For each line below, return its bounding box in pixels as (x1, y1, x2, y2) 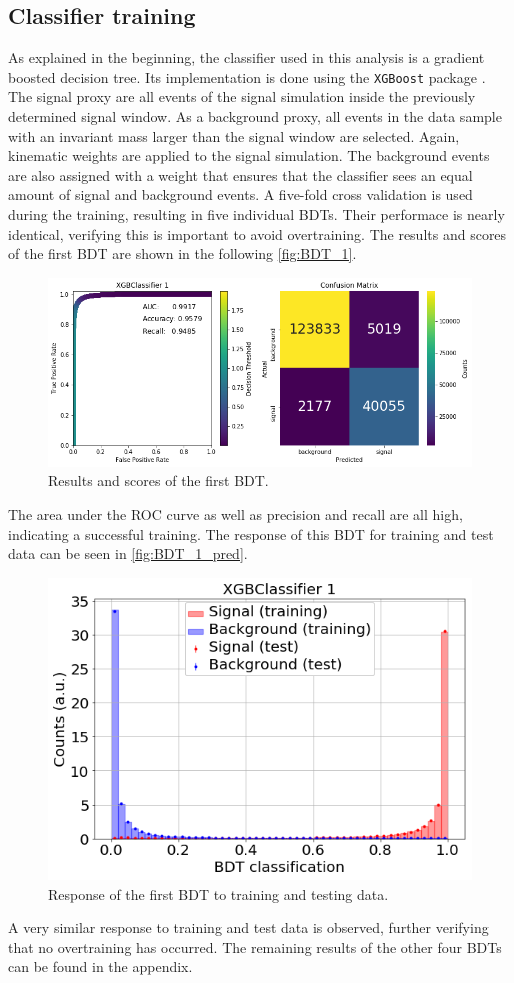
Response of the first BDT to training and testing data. (48, 883, 389, 904)
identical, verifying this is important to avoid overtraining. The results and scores (8, 223, 507, 244)
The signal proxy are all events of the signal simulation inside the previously (8, 86, 476, 107)
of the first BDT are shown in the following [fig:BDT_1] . (8, 243, 357, 264)
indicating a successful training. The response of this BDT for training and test (8, 523, 494, 544)
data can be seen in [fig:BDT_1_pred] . (8, 543, 248, 564)
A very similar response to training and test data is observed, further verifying (8, 917, 489, 938)
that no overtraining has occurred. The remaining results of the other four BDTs (8, 936, 502, 957)
